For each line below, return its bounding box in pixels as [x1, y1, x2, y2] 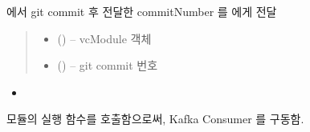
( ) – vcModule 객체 [57, 30, 152, 46]
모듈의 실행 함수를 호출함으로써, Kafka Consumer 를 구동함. [6, 110, 304, 127]
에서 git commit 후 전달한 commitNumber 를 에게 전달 [6, 3, 277, 19]
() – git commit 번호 [57, 57, 158, 74]
